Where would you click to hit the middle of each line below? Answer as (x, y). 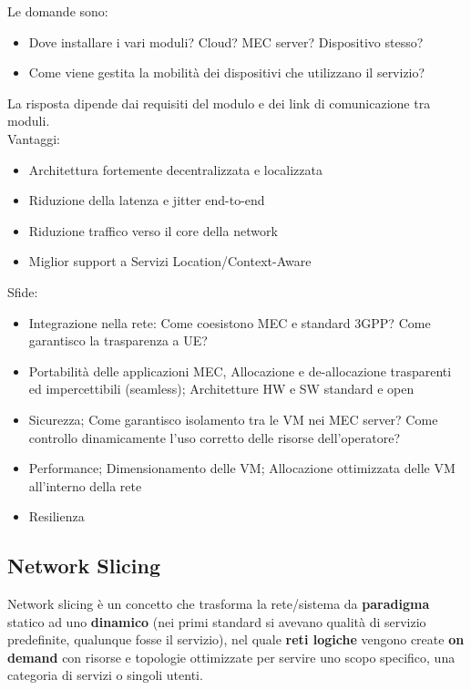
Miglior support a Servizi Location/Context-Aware (170, 261)
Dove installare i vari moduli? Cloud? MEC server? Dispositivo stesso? (226, 41)
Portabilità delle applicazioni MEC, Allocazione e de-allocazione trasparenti (240, 371)
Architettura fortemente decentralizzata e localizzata (175, 169)
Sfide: (23, 291)
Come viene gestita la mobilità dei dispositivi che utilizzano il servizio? (227, 72)
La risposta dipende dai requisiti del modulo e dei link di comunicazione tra (219, 103)
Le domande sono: (58, 11)
